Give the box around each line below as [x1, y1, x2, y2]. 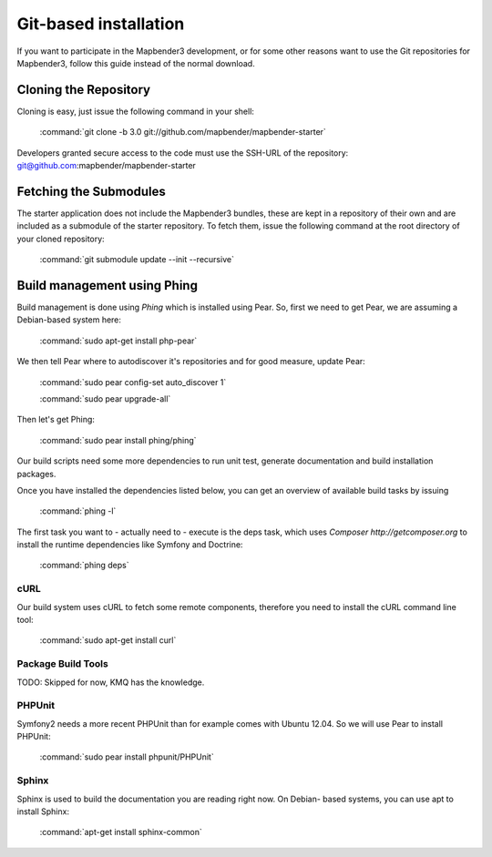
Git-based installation [16, 14, 185, 34]
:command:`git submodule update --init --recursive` [39, 254, 234, 265]
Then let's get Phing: [16, 414, 96, 425]
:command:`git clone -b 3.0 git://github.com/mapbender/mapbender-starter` [39, 127, 327, 138]
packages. [16, 468, 56, 479]
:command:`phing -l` [39, 505, 117, 516]
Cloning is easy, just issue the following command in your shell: [16, 106, 255, 117]
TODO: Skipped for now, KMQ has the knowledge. [16, 677, 205, 688]
